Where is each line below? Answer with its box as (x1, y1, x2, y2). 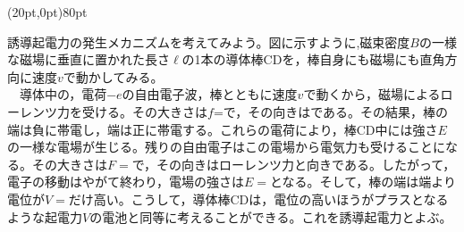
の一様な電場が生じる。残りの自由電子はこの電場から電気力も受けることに (7, 137, 445, 156)
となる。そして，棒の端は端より (270, 172, 456, 191)
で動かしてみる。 (63, 67, 164, 86)
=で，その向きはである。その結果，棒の (213, 102, 449, 120)
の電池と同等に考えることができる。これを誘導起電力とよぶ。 (89, 207, 452, 226)
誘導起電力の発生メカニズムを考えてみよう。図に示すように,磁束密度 (7, 32, 410, 51)
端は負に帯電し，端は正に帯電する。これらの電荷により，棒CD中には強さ (7, 120, 438, 138)
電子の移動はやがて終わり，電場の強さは (7, 172, 245, 191)
